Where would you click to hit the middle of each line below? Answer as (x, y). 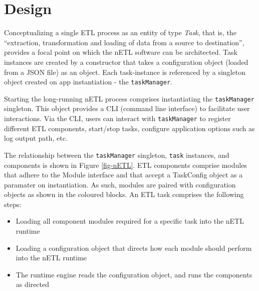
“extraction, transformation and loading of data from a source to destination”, (124, 42)
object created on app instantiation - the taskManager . (88, 82)
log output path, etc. (36, 138)
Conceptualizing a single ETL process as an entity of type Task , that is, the (120, 32)
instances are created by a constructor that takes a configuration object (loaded (126, 62)
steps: (13, 204)
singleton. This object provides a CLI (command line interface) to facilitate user (127, 108)
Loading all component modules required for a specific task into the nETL (130, 221)
